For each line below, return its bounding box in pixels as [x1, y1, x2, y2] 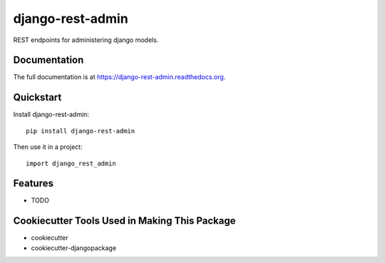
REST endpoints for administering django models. [13, 36, 159, 44]
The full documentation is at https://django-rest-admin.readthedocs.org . [13, 73, 226, 81]
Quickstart [13, 91, 62, 103]
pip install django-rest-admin [26, 127, 135, 135]
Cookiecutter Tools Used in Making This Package [13, 215, 236, 227]
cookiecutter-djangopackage [31, 243, 117, 252]
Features [13, 177, 53, 190]
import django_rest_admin [26, 159, 117, 167]
